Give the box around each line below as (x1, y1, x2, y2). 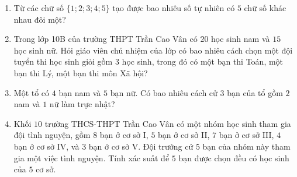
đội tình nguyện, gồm (13, 129, 91, 141)
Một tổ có (13, 86, 50, 98)
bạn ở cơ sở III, (219, 129, 274, 141)
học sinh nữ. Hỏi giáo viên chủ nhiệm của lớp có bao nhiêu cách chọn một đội (13, 44, 293, 56)
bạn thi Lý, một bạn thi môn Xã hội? (13, 66, 148, 79)
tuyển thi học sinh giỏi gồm (13, 55, 113, 68)
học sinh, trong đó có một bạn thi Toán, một (122, 55, 284, 68)
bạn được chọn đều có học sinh (178, 151, 289, 164)
